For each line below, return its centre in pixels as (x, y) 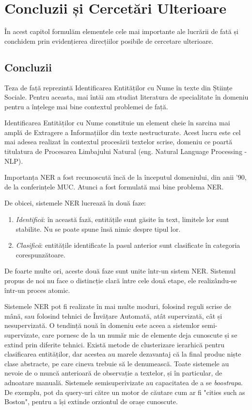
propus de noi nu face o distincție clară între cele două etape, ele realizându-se (121, 281)
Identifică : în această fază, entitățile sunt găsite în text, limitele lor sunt (122, 219)
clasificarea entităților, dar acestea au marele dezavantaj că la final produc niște (123, 354)
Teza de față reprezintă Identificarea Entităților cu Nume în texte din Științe (118, 87)
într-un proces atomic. (37, 290)
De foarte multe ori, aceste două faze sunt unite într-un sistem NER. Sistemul (120, 271)
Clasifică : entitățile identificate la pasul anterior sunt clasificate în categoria (128, 245)
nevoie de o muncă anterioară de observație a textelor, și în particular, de (113, 373)
